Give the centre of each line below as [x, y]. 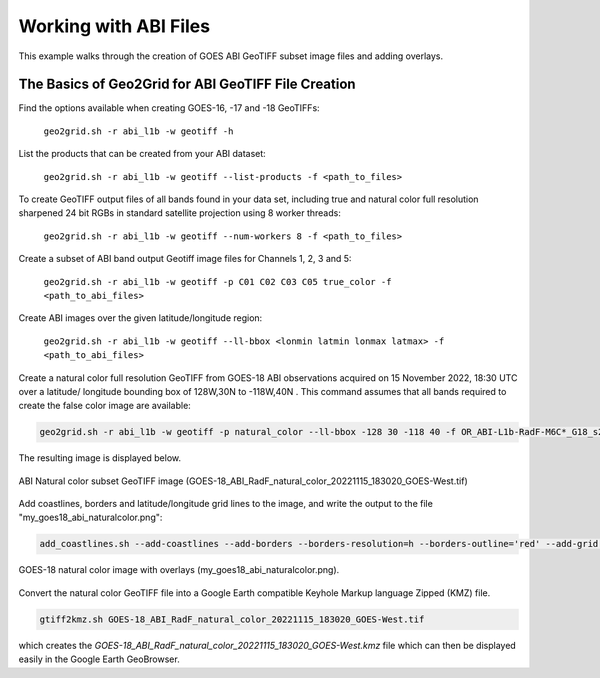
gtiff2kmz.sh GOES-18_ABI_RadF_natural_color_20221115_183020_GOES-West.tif [232, 619]
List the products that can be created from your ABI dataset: [142, 154]
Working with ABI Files [114, 26]
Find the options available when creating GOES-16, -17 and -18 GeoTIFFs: [169, 108]
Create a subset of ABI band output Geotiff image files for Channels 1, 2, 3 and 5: [185, 259]
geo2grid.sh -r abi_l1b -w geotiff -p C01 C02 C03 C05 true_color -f [217, 281]
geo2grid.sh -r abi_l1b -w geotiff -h [138, 131]
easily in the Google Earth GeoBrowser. [99, 659]
